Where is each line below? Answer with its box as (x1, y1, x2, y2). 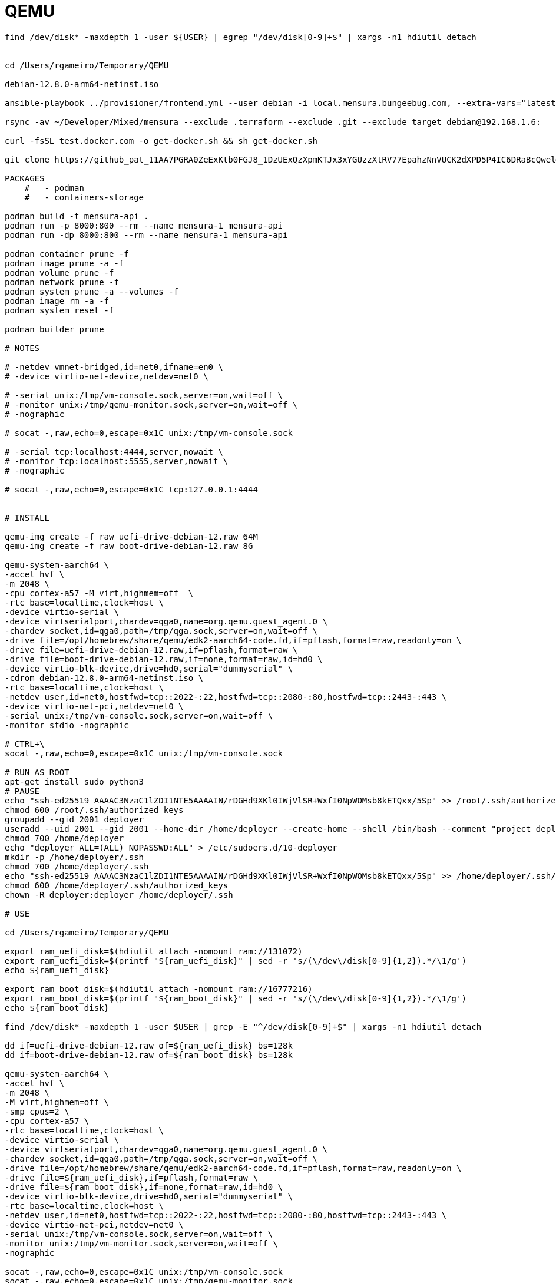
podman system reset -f (5, 305, 114, 315)
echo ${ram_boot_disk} (5, 1003, 110, 1013)
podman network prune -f (5, 277, 119, 287)
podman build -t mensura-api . (5, 211, 149, 221)
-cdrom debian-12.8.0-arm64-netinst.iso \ (5, 673, 204, 683)
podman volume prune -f (5, 267, 114, 277)
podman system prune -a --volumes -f (5, 286, 179, 296)
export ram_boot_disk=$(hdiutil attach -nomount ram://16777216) (5, 984, 313, 994)
